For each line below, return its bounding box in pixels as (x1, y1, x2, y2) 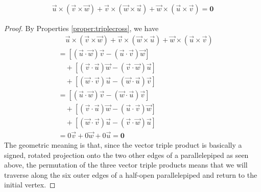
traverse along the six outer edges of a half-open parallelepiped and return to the (4, 169, 257, 180)
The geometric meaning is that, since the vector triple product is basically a (4, 140, 242, 150)
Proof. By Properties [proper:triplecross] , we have (4, 23, 159, 34)
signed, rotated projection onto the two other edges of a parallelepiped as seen (4, 149, 249, 160)
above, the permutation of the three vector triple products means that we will (4, 159, 248, 170)
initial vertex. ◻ (4, 179, 56, 190)
